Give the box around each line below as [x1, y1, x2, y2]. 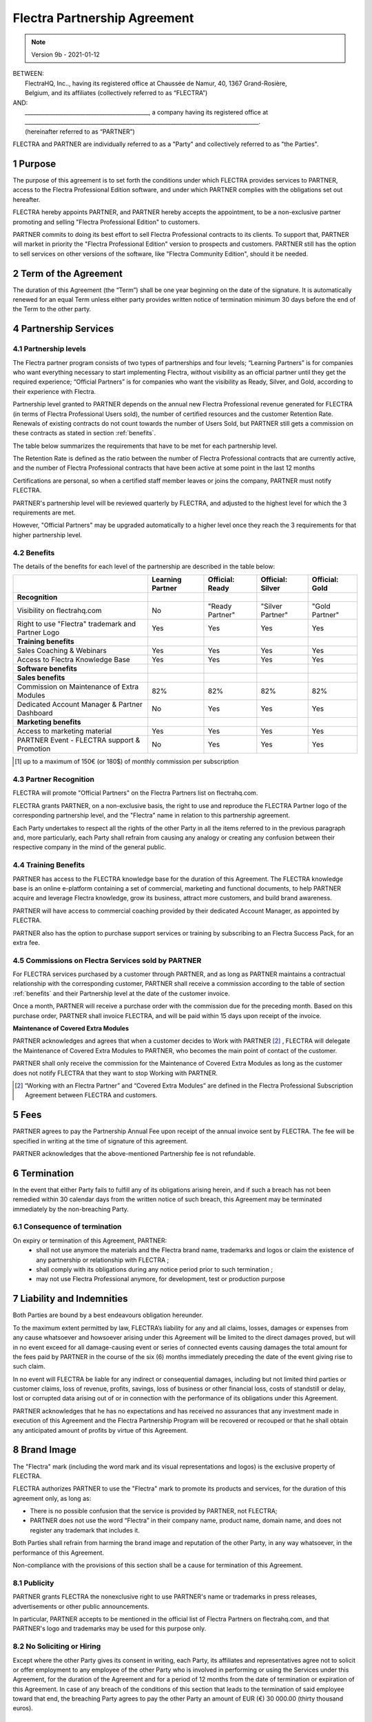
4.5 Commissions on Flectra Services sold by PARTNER [12, 955, 202, 965]
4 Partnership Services [12, 323, 114, 335]
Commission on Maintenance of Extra [17, 682, 139, 692]
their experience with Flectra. [12, 387, 96, 395]
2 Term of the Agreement [12, 267, 123, 279]
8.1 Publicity [12, 1578, 54, 1588]
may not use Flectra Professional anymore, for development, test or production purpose [36, 1275, 285, 1283]
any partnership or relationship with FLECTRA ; [36, 1256, 169, 1264]
